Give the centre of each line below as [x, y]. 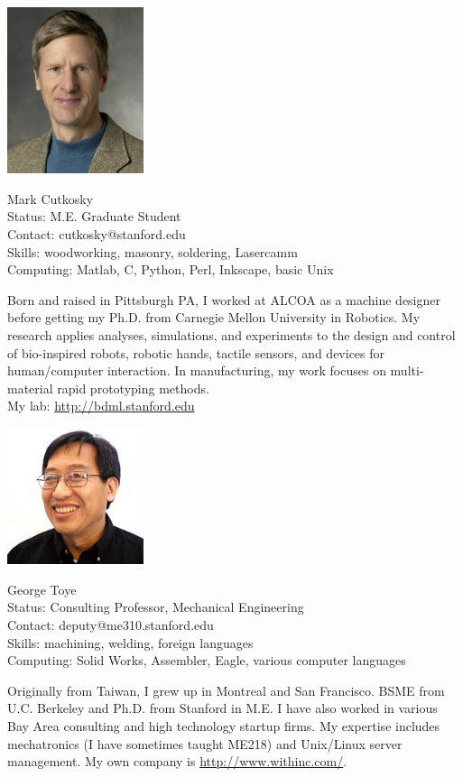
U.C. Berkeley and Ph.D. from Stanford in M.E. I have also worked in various [222, 708]
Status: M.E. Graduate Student [94, 216]
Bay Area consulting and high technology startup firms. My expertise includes [224, 725]
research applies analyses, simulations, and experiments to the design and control [231, 335]
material [30, 388]
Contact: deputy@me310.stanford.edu [111, 624]
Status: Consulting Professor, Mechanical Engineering [156, 607]
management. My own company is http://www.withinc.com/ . [177, 761]
